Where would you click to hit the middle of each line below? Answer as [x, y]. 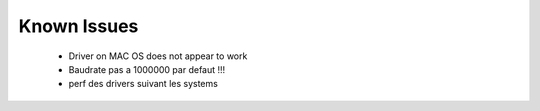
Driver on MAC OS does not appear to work [158, 56]
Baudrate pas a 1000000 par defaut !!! [147, 69]
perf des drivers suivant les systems [143, 84]
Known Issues [78, 26]
